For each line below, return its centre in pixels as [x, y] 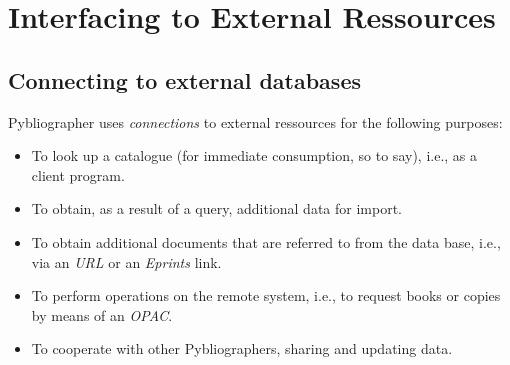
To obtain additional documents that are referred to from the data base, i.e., [266, 241]
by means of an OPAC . [102, 314]
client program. [78, 174]
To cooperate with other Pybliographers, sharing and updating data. [242, 348]
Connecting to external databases [184, 79]
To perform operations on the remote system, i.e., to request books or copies [266, 295]
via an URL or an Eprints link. [126, 261]
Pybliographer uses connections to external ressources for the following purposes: [255, 121]
